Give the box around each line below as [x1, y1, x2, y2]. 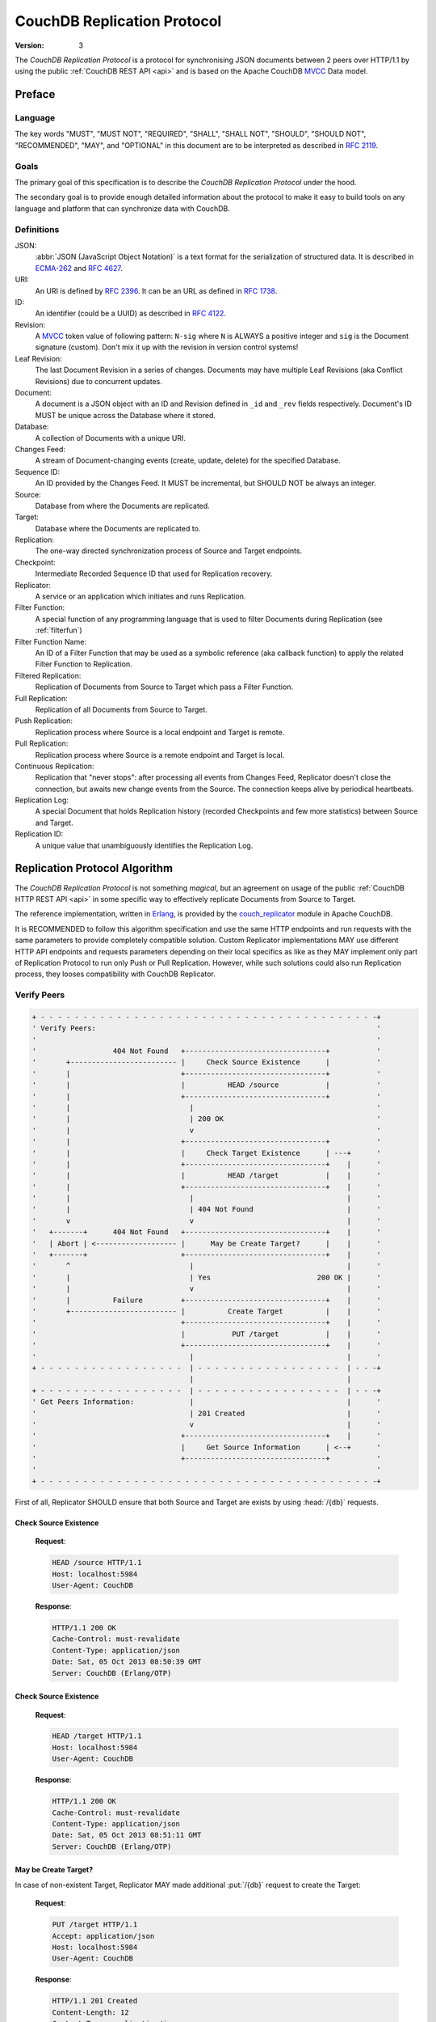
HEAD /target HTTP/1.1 [52, 1732, 142, 1741]
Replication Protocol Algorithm [15, 861, 174, 875]
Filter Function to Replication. [35, 659, 132, 669]
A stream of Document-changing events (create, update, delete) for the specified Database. [35, 455, 341, 465]
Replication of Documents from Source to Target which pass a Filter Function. [35, 682, 294, 692]
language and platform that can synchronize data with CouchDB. [15, 203, 230, 214]
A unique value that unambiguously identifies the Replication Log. [35, 840, 254, 850]
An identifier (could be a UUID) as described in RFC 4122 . [35, 308, 226, 319]
